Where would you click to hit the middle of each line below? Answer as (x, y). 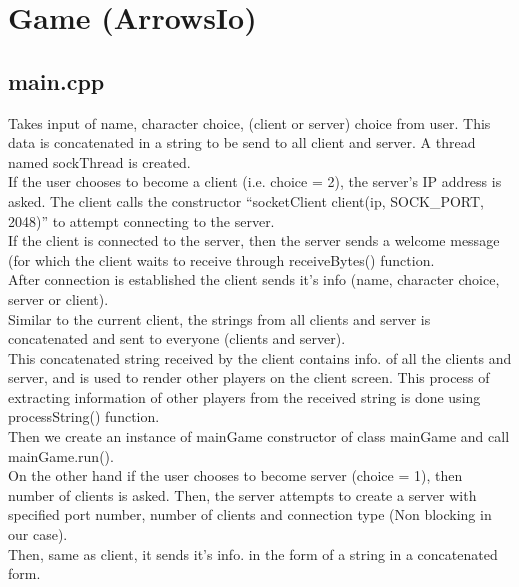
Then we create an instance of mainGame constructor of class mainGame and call (259, 436)
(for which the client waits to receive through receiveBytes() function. (221, 259)
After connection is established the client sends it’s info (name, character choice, (254, 279)
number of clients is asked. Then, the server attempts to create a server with (242, 494)
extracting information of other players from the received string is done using (244, 396)
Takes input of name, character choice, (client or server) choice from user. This (249, 122)
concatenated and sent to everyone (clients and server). (177, 338)
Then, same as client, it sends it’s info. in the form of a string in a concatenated (253, 553)
